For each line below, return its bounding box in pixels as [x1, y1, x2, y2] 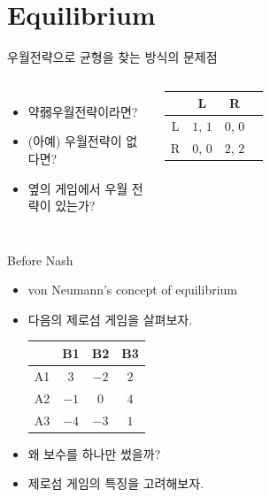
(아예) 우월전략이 [27, 132, 122, 150]
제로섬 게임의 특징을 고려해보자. [27, 474, 204, 493]
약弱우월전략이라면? [27, 102, 138, 120]
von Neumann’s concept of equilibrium [27, 280, 237, 299]
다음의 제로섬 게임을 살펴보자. [27, 310, 193, 328]
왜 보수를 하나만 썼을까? [27, 444, 161, 463]
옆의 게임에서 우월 [27, 179, 128, 197]
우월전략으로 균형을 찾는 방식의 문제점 [7, 48, 218, 66]
